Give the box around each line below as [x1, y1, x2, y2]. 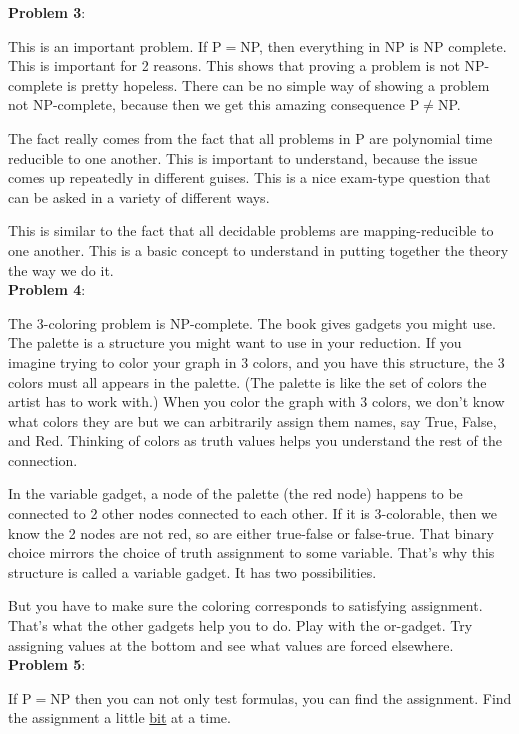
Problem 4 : [8, 279, 86, 300]
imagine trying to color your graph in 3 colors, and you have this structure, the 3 [8, 351, 505, 372]
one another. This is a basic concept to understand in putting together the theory [8, 239, 509, 260]
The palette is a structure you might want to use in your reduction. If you [8, 332, 462, 353]
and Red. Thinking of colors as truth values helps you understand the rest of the [8, 430, 502, 451]
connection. [8, 449, 78, 470]
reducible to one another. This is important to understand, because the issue [8, 147, 478, 168]
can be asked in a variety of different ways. [8, 186, 270, 207]
